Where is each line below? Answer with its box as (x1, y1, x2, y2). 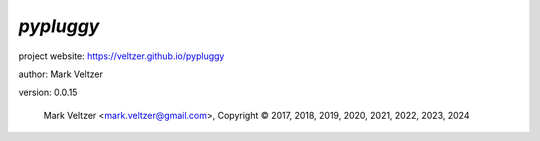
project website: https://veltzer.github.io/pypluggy (18, 50, 225, 62)
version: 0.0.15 (18, 86, 78, 99)
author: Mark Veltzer (18, 68, 104, 80)
